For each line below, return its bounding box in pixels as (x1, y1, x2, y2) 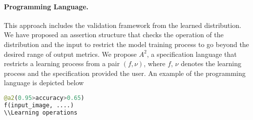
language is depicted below (4, 77, 84, 88)
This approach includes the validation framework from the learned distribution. (4, 20, 241, 30)
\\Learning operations (4, 109, 78, 116)
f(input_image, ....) (4, 101, 74, 109)
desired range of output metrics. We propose (4, 48, 137, 59)
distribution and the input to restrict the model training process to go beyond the (4, 39, 249, 49)
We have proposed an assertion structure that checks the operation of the (4, 29, 224, 40)
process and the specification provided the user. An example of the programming (4, 68, 246, 78)
